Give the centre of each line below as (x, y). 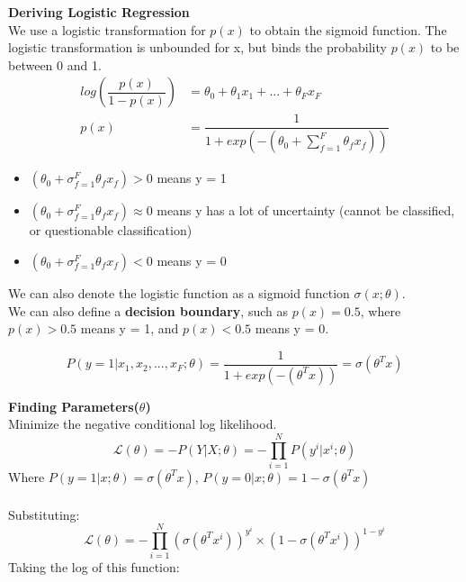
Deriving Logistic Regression (99, 12)
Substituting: (44, 514)
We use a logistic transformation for (107, 29)
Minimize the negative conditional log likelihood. (143, 424)
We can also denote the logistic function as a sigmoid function (179, 292)
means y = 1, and (130, 328)
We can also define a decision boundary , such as (148, 310)
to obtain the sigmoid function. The (348, 29)
